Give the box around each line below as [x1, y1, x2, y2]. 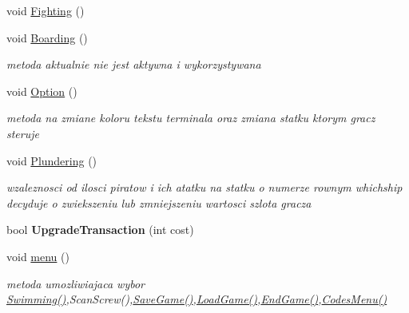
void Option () [6, 82, 77, 99]
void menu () [6, 248, 69, 264]
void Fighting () [6, 2, 85, 18]
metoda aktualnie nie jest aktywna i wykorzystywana [6, 56, 261, 73]
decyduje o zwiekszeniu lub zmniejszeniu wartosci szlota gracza [6, 194, 312, 211]
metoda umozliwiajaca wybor [6, 275, 145, 291]
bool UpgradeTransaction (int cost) [6, 221, 194, 238]
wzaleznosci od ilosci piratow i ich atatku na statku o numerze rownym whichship [6, 179, 403, 196]
